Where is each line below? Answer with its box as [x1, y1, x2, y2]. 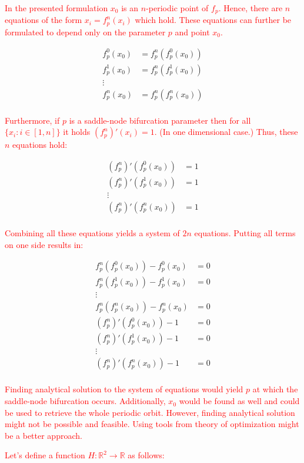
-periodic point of [146, 2, 209, 14]
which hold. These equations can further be [135, 14, 292, 26]
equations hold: [12, 138, 68, 151]
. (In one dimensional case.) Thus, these [154, 125, 298, 138]
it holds [63, 125, 91, 138]
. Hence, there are [218, 2, 283, 14]
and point [175, 25, 210, 38]
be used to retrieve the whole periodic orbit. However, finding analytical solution [5, 406, 295, 418]
